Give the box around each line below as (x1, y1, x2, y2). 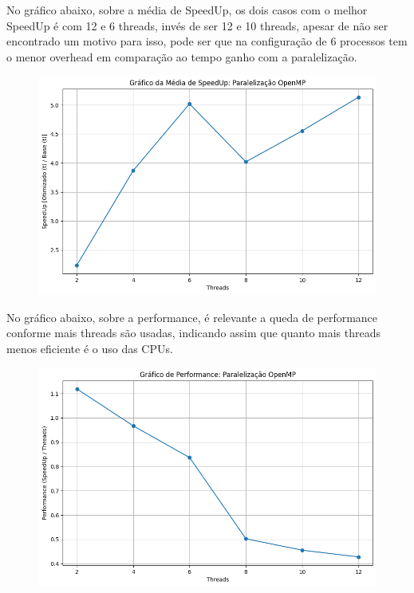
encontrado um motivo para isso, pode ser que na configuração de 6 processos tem (6, 33, 408, 49)
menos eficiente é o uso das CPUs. (6, 340, 173, 356)
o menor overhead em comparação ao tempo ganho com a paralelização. (6, 48, 357, 65)
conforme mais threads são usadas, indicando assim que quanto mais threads (6, 324, 381, 341)
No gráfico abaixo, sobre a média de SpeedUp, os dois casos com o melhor (6, 2, 368, 18)
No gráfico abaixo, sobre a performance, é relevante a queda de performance (6, 308, 378, 325)
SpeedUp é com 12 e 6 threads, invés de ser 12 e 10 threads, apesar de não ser (6, 17, 388, 33)
